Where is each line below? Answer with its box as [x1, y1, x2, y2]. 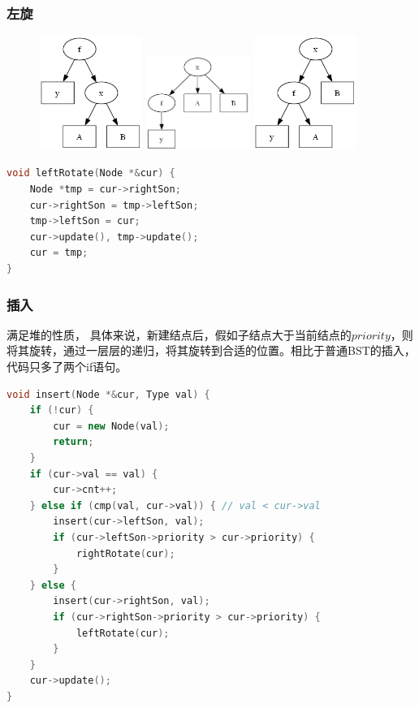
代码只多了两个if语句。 [6, 358, 127, 374]
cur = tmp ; [29, 247, 89, 259]
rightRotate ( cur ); [76, 547, 175, 559]
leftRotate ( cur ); [76, 627, 170, 639]
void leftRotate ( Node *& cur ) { [6, 167, 175, 179]
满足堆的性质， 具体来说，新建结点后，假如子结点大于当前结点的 [6, 326, 352, 343]
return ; [53, 436, 94, 448]
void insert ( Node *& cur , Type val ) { [6, 388, 210, 400]
